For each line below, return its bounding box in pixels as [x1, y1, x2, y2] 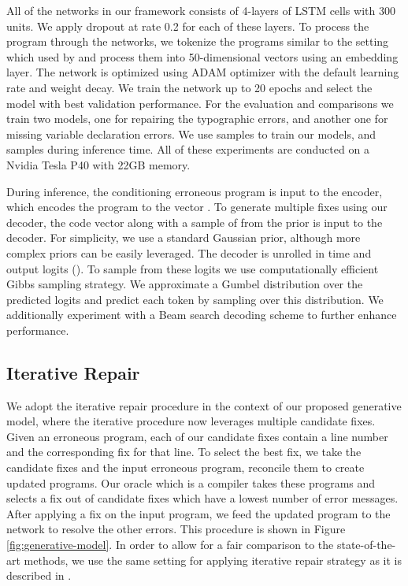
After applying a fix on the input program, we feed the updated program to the [6, 505, 391, 521]
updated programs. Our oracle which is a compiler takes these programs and [6, 474, 376, 491]
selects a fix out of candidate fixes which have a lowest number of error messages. [6, 490, 399, 506]
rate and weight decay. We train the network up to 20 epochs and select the [6, 79, 373, 95]
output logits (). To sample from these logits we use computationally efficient [6, 260, 379, 276]
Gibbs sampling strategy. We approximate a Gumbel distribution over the [6, 276, 363, 292]
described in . [6, 567, 72, 584]
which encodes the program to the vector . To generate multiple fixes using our [6, 198, 388, 215]
